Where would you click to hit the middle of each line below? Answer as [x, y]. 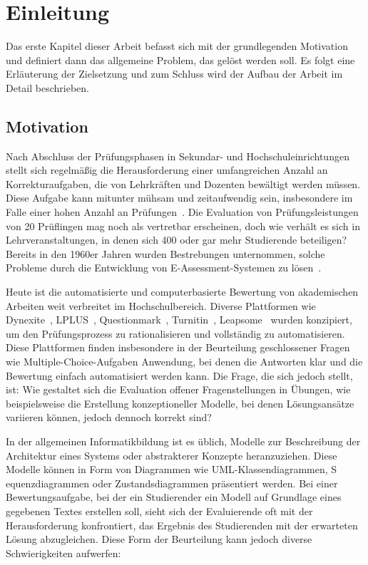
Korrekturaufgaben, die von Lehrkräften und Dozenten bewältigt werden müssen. [183, 183]
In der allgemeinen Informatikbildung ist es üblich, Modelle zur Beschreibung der [183, 441]
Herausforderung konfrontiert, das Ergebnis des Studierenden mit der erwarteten [182, 525]
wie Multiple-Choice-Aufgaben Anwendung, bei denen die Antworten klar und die [184, 362]
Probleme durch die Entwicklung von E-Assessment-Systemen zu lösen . [164, 268]
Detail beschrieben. [47, 87]
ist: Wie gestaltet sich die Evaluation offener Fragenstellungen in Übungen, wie [178, 389]
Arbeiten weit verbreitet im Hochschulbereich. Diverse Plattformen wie [161, 305]
